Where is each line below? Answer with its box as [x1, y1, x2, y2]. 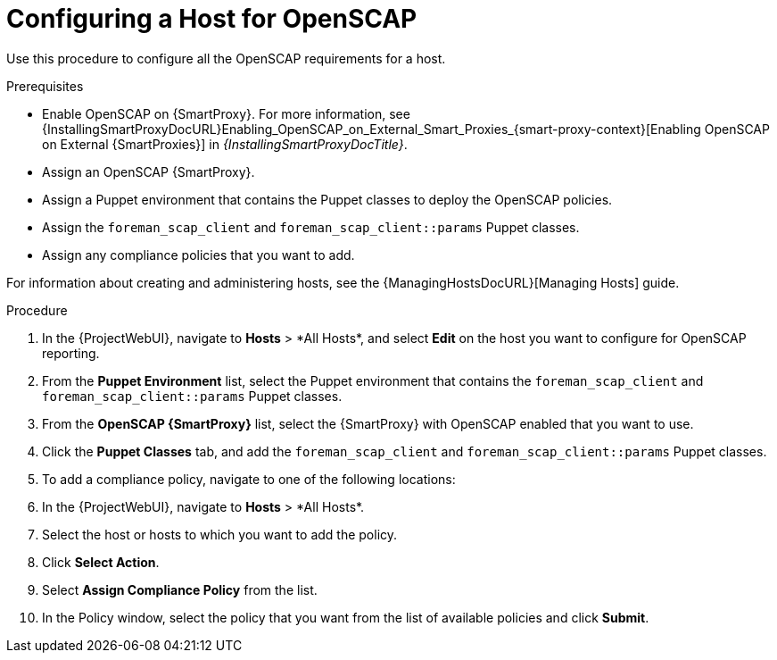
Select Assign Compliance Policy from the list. [42, 581, 318, 597]
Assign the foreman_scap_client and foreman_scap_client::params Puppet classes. [42, 219, 580, 235]
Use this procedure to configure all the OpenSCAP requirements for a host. [6, 50, 446, 66]
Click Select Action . [42, 554, 160, 570]
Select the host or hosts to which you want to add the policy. [42, 526, 398, 542]
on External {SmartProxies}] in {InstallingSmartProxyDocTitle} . [42, 136, 408, 152]
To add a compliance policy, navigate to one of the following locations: [42, 471, 456, 487]
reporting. [42, 345, 100, 361]
